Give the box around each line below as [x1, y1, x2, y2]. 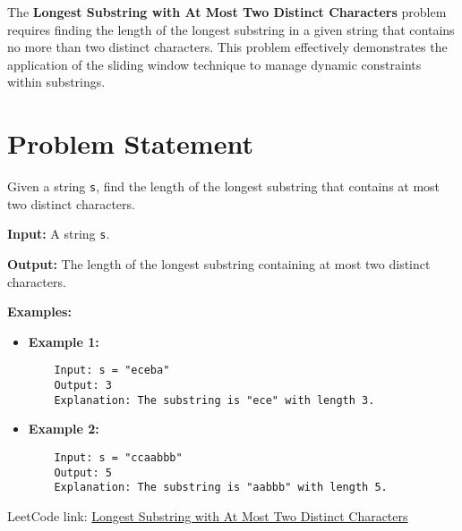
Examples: [7, 302, 72, 321]
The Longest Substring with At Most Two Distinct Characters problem [7, 3, 447, 21]
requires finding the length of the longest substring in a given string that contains [7, 20, 455, 38]
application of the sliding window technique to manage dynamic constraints [7, 55, 422, 73]
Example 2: [28, 419, 99, 438]
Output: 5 [54, 466, 112, 479]
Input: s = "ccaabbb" [54, 451, 183, 464]
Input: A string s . [7, 224, 110, 243]
